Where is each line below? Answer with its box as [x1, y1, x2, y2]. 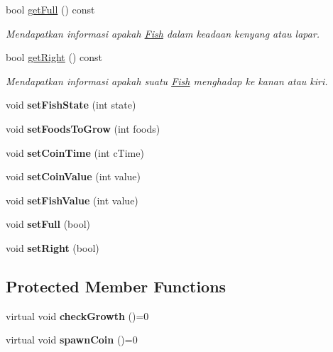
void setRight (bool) [6, 240, 99, 255]
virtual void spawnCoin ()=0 [6, 332, 138, 347]
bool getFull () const [6, 2, 95, 16]
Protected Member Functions [6, 275, 226, 297]
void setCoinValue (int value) [6, 169, 141, 184]
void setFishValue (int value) [6, 192, 138, 207]
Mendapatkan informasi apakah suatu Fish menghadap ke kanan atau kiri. [6, 73, 328, 88]
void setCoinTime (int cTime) [6, 145, 144, 160]
